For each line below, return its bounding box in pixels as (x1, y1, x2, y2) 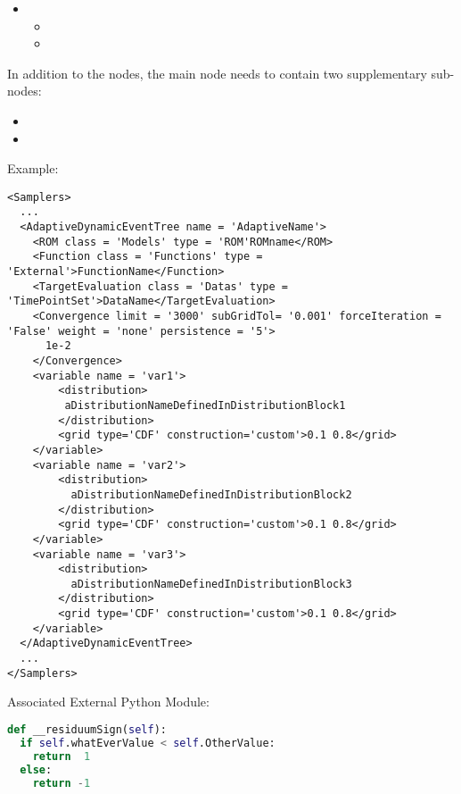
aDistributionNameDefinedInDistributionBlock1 (64, 398, 346, 412)
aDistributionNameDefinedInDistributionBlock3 (70, 577, 352, 590)
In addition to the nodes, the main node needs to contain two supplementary (7, 63, 427, 82)
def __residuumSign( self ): (7, 723, 167, 736)
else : (20, 763, 53, 776)
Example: (7, 159, 59, 178)
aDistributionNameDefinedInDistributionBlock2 (70, 488, 352, 501)
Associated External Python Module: (7, 692, 210, 711)
